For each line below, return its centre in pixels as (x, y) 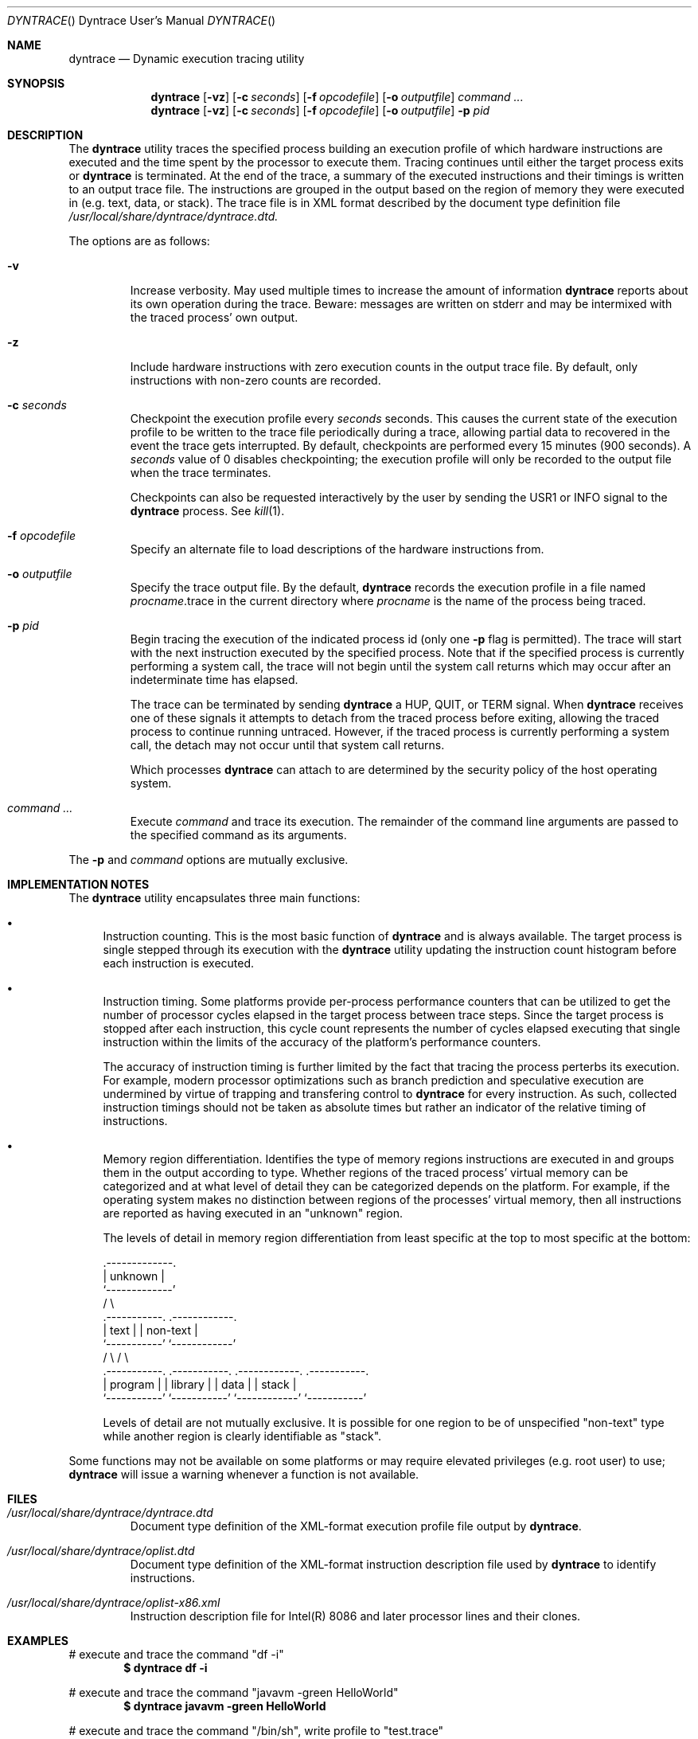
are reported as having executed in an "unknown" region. (253, 1213)
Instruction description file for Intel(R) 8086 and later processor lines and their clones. (355, 1616)
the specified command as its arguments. (238, 835)
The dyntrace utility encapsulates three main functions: (214, 898)
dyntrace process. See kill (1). (207, 511)
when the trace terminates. (201, 473)
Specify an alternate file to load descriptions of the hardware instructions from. (337, 549)
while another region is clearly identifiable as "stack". (242, 1436)
